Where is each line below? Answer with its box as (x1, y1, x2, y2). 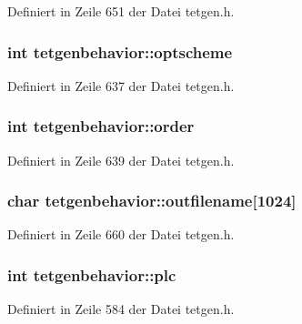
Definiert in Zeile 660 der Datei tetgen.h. (7, 225, 235, 244)
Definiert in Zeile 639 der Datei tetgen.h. (7, 150, 235, 169)
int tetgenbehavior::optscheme (7, 40, 233, 63)
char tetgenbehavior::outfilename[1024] (7, 189, 297, 212)
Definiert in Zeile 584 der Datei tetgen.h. (7, 299, 235, 319)
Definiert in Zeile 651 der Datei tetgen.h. (7, 2, 235, 20)
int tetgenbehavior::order (7, 115, 195, 137)
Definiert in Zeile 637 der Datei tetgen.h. (7, 76, 235, 95)
